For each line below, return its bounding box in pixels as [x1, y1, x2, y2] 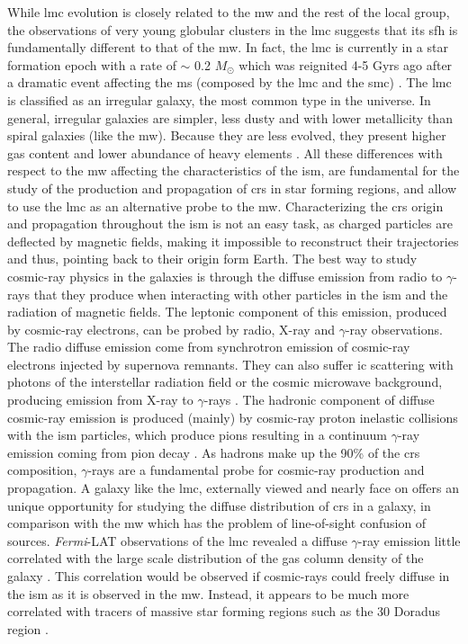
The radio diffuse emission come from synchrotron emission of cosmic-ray [7, 337, 410, 356]
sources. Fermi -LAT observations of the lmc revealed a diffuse [7, 531, 347, 550]
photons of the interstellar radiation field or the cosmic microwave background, [7, 372, 443, 391]
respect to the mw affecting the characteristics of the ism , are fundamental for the [7, 161, 460, 180]
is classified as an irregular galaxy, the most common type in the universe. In [7, 90, 431, 109]
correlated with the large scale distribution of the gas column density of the [7, 549, 424, 568]
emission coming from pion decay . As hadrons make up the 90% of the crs [7, 443, 420, 461]
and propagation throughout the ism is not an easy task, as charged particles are [7, 214, 453, 233]
